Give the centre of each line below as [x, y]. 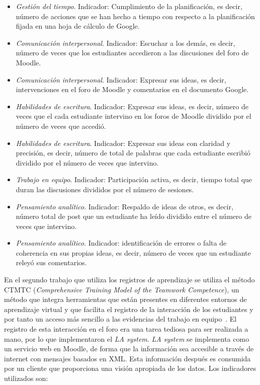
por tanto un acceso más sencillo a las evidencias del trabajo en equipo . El [120, 319]
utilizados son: [26, 378]
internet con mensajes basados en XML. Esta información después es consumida [127, 358]
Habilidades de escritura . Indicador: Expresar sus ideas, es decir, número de [132, 106]
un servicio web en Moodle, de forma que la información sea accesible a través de [129, 349]
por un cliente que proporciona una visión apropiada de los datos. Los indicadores [130, 368]
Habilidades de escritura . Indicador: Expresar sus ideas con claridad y [123, 143]
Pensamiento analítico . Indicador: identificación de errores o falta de [121, 243]
